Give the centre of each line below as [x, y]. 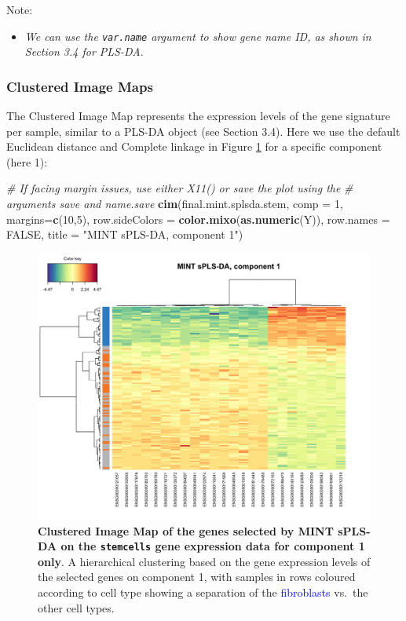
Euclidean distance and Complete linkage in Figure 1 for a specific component [194, 146]
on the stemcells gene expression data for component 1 [213, 546]
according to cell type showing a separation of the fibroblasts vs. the [203, 592]
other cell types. [76, 607]
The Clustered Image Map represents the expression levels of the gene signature [198, 116]
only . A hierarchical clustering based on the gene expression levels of [204, 561]
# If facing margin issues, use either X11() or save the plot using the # [180, 188]
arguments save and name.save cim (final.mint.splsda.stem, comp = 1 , [175, 204]
